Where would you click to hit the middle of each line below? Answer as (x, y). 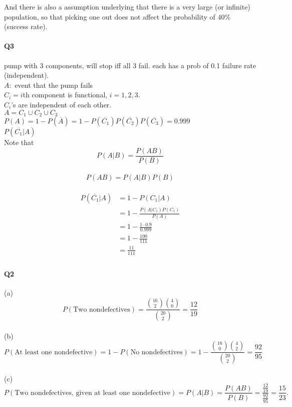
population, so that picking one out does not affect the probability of (110, 16)
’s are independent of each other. (61, 104)
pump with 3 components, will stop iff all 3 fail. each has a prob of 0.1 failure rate (130, 65)
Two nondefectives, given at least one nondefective (93, 393)
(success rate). (26, 26)
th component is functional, (65, 95)
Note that (19, 142)
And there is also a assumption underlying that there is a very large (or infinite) (127, 7)
